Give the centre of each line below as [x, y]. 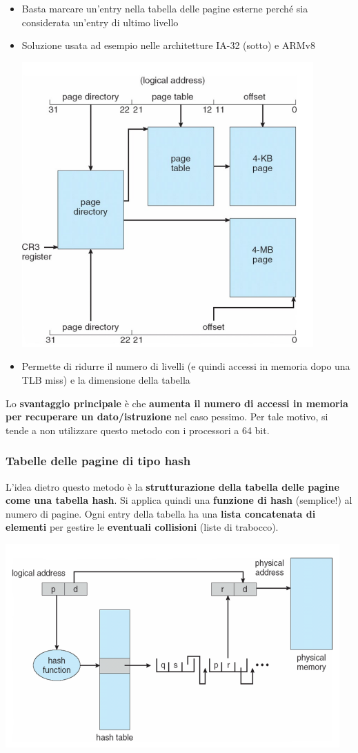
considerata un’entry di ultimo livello [100, 22]
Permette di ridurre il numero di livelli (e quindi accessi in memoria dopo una [186, 366]
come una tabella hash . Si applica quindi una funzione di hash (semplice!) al [179, 500]
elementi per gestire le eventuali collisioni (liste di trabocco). [142, 527]
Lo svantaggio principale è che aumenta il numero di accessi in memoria [177, 403]
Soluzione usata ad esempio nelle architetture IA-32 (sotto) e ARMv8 [168, 45]
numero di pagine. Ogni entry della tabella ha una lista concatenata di [161, 513]
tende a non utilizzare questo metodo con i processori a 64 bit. [138, 430]
